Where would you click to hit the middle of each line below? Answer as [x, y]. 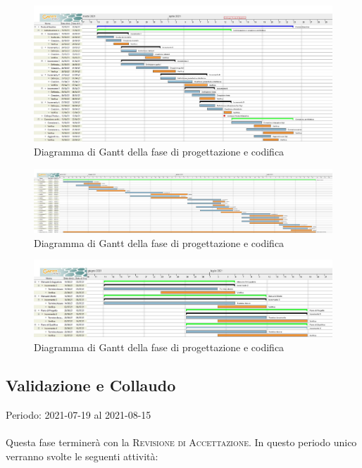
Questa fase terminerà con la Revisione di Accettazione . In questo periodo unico [181, 442]
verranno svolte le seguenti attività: [82, 456]
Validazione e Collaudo [91, 385]
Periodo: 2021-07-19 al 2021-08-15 [79, 414]
